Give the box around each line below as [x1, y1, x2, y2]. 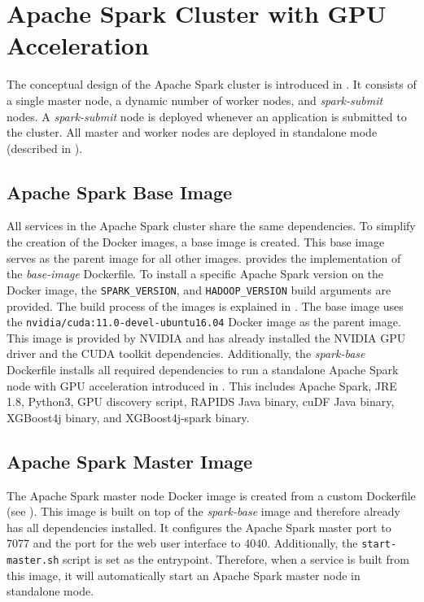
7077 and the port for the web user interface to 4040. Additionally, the [7, 534, 358, 552]
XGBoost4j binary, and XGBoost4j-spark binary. [7, 408, 250, 425]
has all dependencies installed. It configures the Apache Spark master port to [7, 518, 391, 535]
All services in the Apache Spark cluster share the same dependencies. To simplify [7, 217, 416, 234]
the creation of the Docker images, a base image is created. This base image [7, 233, 385, 251]
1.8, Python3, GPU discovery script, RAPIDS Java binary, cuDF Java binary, [7, 393, 395, 410]
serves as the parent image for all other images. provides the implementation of [7, 249, 401, 266]
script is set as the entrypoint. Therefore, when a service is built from [63, 550, 409, 567]
